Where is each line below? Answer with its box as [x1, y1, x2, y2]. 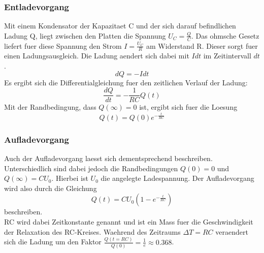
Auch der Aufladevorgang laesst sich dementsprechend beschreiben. [4, 153, 213, 164]
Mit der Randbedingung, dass [4, 102, 96, 112]
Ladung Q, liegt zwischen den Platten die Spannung [4, 30, 166, 41]
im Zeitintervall [203, 50, 251, 61]
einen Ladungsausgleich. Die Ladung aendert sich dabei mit [4, 50, 189, 61]
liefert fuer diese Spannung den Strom [4, 40, 122, 51]
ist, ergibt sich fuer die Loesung [139, 102, 238, 112]
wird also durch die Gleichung [4, 182, 97, 193]
